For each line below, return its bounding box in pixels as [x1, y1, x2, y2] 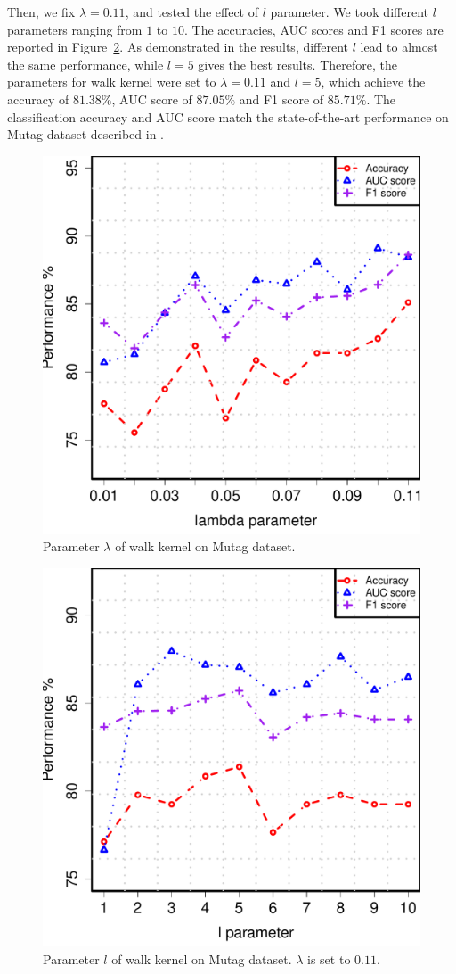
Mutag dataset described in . [7, 125, 164, 144]
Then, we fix [7, 3, 76, 21]
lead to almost [360, 37, 438, 56]
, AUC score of [111, 89, 192, 108]
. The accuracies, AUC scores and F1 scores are [183, 20, 444, 38]
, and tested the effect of [125, 3, 259, 21]
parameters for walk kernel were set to [7, 72, 216, 91]
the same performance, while [7, 54, 164, 73]
